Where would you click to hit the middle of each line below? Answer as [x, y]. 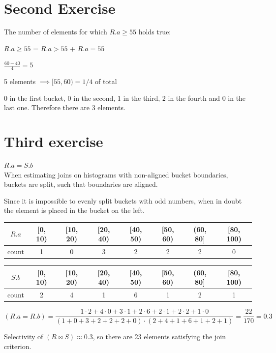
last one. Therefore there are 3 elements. [65, 107]
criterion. [18, 346]
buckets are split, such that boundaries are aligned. [81, 184]
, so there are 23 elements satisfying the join [159, 337]
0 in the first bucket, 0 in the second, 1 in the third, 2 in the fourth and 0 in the [125, 98]
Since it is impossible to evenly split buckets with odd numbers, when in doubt [123, 200]
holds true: [155, 32]
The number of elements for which [56, 32]
